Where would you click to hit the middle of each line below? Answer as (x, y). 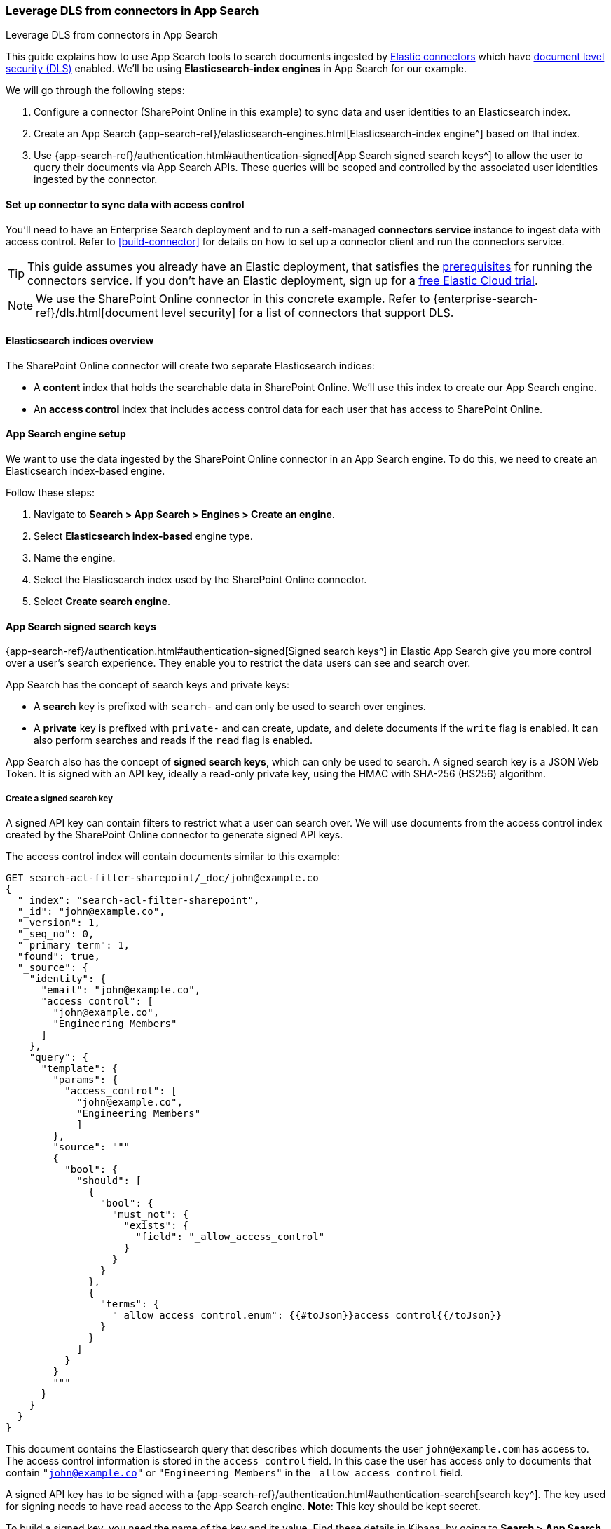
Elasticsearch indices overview (80, 341)
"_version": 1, (59, 923)
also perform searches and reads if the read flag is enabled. (173, 740)
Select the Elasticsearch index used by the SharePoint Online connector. (200, 580)
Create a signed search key (59, 798)
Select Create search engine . (102, 602)
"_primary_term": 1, (74, 945)
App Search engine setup (66, 434)
